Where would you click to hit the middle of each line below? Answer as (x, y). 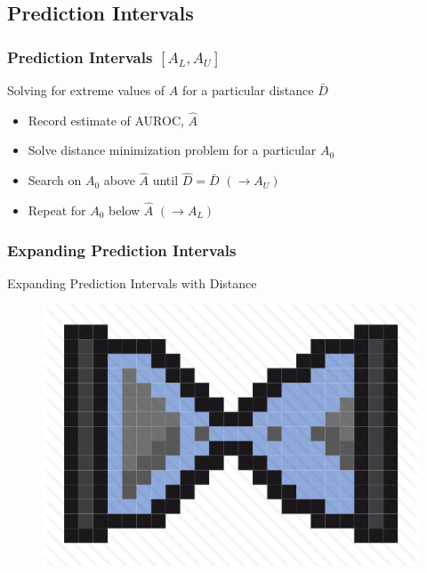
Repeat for (57, 210)
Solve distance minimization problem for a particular (172, 150)
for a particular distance (248, 90)
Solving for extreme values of (86, 90)
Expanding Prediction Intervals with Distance (132, 282)
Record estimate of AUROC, (106, 120)
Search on (55, 180)
